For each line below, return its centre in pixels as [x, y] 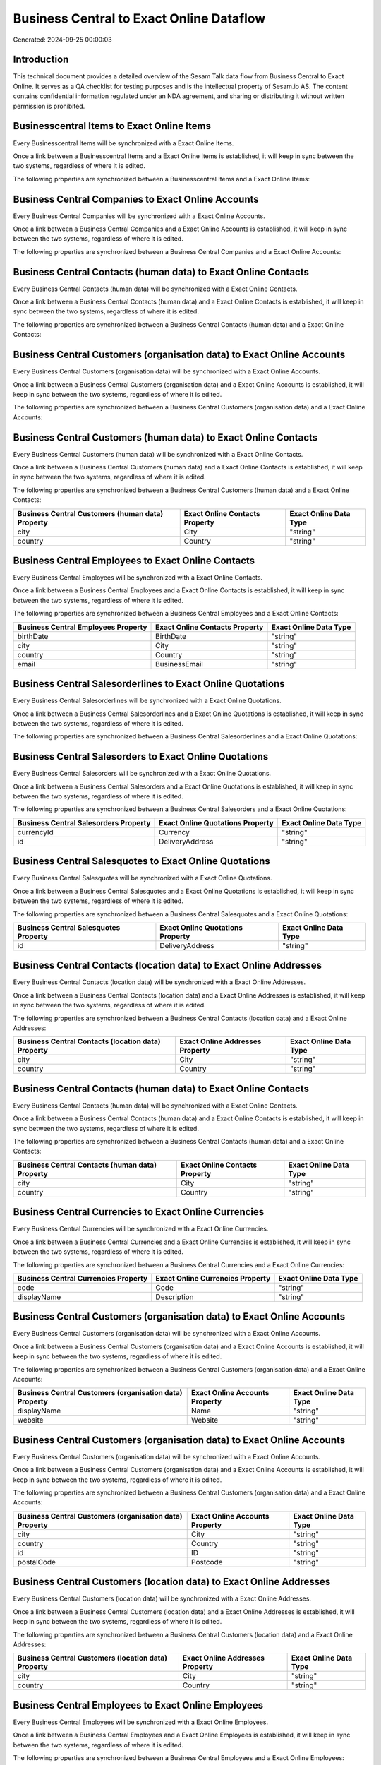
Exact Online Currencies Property [213, 1278]
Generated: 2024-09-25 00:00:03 [62, 40]
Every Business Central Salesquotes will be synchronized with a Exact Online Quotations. [143, 878]
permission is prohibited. [49, 106]
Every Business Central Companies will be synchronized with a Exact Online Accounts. [139, 216]
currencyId [36, 832]
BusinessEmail [180, 664]
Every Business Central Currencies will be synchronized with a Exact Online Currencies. [141, 1229]
